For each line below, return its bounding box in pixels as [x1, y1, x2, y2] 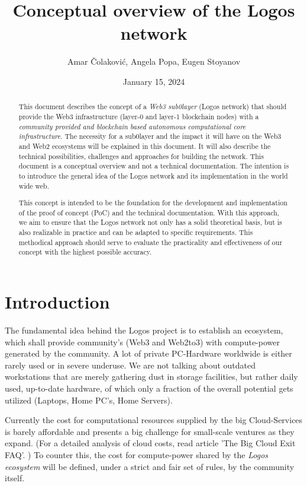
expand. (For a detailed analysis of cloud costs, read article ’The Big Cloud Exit [5, 437, 296, 449]
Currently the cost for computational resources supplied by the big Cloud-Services [5, 414, 303, 426]
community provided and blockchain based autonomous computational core [18, 121, 246, 131]
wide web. [18, 180, 49, 190]
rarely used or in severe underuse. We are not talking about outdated [5, 358, 256, 371]
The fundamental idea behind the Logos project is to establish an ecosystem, [5, 323, 283, 336]
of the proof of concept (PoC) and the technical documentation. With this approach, [18, 207, 280, 217]
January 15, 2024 [122, 75, 185, 87]
